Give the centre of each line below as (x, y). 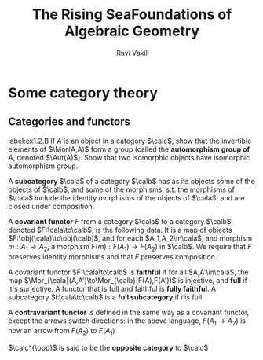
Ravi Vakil (132, 53)
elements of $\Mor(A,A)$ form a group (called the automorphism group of (129, 149)
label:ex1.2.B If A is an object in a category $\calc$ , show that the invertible (130, 141)
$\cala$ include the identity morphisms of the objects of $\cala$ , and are (126, 197)
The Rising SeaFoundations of (132, 15)
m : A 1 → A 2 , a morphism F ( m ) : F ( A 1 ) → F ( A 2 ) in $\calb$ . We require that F (130, 247)
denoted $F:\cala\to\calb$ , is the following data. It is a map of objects (121, 230)
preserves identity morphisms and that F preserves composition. (113, 256)
